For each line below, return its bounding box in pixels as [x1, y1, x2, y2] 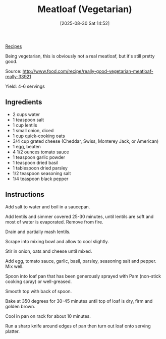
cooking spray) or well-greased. [5, 278, 72, 285]
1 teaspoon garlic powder [12, 154, 66, 160]
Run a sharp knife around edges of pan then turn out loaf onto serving [5, 323, 151, 329]
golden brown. [5, 303, 35, 309]
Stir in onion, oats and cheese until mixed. [5, 248, 92, 254]
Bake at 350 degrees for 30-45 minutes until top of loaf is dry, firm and [5, 298, 153, 304]
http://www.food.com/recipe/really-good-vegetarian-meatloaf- [22, 68, 154, 74]
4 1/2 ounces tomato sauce [12, 149, 69, 155]
